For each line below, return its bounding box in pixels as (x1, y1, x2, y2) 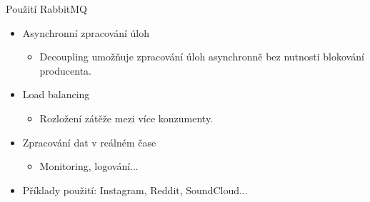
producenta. (39, 63, 91, 78)
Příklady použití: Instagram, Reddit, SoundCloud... (22, 182, 248, 197)
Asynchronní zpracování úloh (22, 25, 149, 40)
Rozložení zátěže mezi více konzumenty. (39, 110, 214, 125)
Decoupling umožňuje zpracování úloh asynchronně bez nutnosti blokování (39, 49, 364, 64)
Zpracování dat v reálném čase (22, 134, 156, 149)
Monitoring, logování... (39, 159, 139, 174)
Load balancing (22, 87, 90, 102)
